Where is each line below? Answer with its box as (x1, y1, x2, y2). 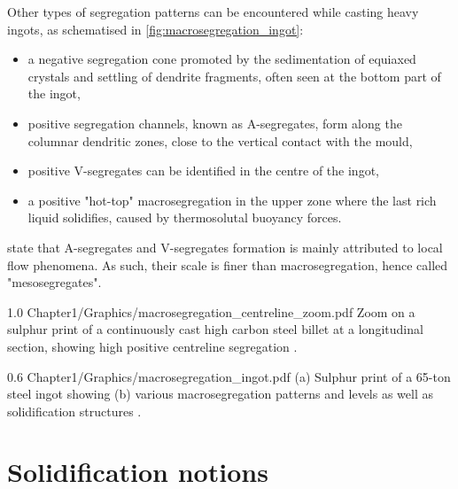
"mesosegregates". (7, 273, 102, 291)
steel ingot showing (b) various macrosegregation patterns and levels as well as (7, 384, 433, 403)
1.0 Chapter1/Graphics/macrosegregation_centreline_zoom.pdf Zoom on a (7, 302, 415, 321)
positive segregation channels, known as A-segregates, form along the (27, 113, 402, 132)
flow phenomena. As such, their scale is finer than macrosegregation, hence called (7, 255, 448, 274)
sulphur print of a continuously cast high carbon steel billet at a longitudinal (7, 320, 423, 338)
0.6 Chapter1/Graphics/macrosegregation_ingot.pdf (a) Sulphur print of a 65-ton (7, 367, 451, 385)
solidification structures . (7, 401, 142, 420)
